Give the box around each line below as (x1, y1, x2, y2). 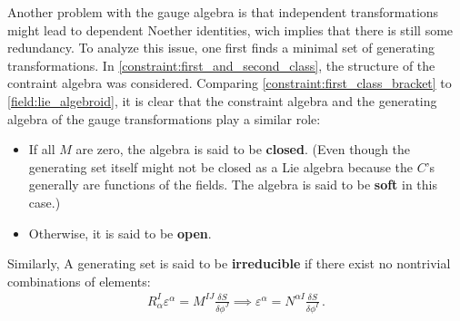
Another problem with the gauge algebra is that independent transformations (7, 3, 439, 21)
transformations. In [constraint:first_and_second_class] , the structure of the (7, 55, 435, 74)
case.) (28, 192, 61, 211)
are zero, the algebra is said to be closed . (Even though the (75, 140, 411, 159)
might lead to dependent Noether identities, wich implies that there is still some (7, 20, 454, 39)
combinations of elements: (7, 271, 151, 290)
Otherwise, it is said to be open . (28, 223, 212, 242)
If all (28, 140, 55, 159)
